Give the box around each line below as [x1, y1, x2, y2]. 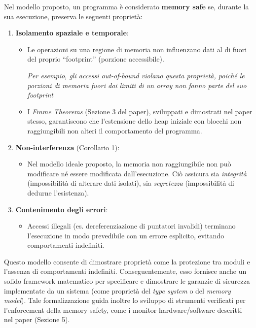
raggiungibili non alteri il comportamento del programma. [27, 125, 202, 135]
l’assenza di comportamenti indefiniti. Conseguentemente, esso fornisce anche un [4, 266, 247, 276]
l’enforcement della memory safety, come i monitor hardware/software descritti [4, 304, 242, 315]
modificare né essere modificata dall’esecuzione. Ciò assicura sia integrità [27, 168, 247, 178]
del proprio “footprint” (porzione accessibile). [27, 54, 164, 64]
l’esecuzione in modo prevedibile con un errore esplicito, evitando [27, 230, 224, 240]
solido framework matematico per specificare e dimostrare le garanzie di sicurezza [4, 276, 250, 286]
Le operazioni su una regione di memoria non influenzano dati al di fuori [27, 44, 247, 54]
